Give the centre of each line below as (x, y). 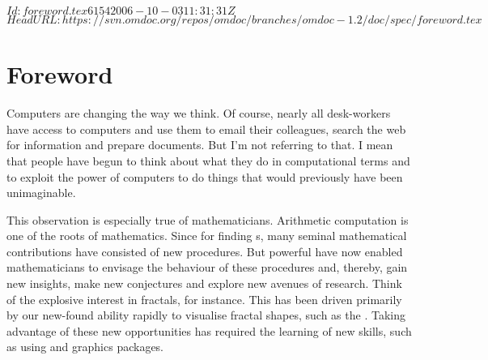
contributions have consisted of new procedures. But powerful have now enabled (205, 251)
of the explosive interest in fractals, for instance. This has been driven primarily (204, 299)
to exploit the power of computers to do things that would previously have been (205, 176)
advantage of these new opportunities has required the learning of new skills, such (209, 330)
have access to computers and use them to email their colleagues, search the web (206, 129)
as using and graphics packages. (85, 347)
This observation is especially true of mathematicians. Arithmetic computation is (208, 219)
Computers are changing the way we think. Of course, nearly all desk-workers (199, 113)
